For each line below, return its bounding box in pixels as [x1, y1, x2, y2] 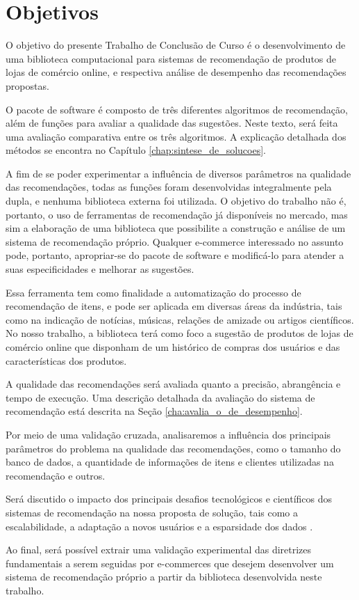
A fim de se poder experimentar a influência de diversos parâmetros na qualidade [6, 166, 351, 180]
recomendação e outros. [6, 468, 106, 482]
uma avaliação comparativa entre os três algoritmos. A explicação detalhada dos [6, 129, 347, 143]
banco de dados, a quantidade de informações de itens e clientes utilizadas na [6, 455, 334, 469]
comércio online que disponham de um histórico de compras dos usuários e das [6, 340, 340, 354]
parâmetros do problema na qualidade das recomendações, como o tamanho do [6, 441, 341, 455]
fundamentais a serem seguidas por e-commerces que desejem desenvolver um [6, 555, 334, 570]
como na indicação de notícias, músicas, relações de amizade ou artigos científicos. [6, 312, 354, 326]
